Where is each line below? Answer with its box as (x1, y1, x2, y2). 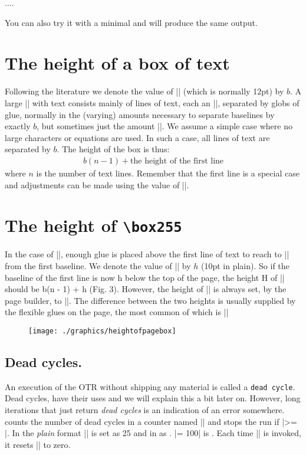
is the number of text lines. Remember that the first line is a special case (36, 166, 300, 179)
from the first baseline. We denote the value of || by (5, 259, 191, 271)
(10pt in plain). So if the (201, 259, 289, 271)
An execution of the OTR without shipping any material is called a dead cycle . (5, 380, 295, 392)
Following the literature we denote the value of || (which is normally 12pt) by (5, 85, 284, 97)
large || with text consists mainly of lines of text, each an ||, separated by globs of (5, 96, 300, 109)
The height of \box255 (5, 213, 182, 237)
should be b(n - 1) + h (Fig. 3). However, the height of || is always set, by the (5, 283, 287, 295)
